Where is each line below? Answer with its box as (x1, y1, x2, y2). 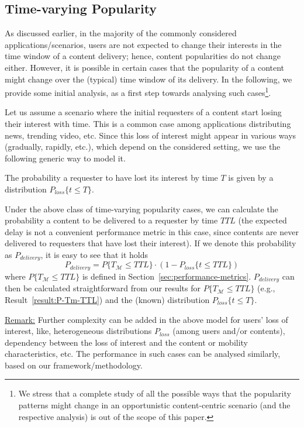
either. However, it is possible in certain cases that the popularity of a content (5, 61, 285, 73)
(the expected (238, 214, 287, 226)
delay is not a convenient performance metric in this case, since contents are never (5, 225, 299, 237)
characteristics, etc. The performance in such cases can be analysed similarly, (5, 347, 281, 360)
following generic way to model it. (5, 151, 126, 164)
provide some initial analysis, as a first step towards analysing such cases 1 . (5, 85, 271, 98)
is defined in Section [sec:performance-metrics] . (82, 270, 251, 282)
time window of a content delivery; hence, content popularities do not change (5, 50, 281, 62)
